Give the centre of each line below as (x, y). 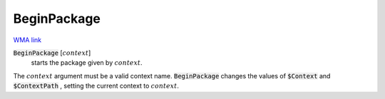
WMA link (27, 40)
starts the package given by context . (87, 63)
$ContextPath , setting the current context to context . (96, 86)
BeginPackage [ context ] (52, 53)
